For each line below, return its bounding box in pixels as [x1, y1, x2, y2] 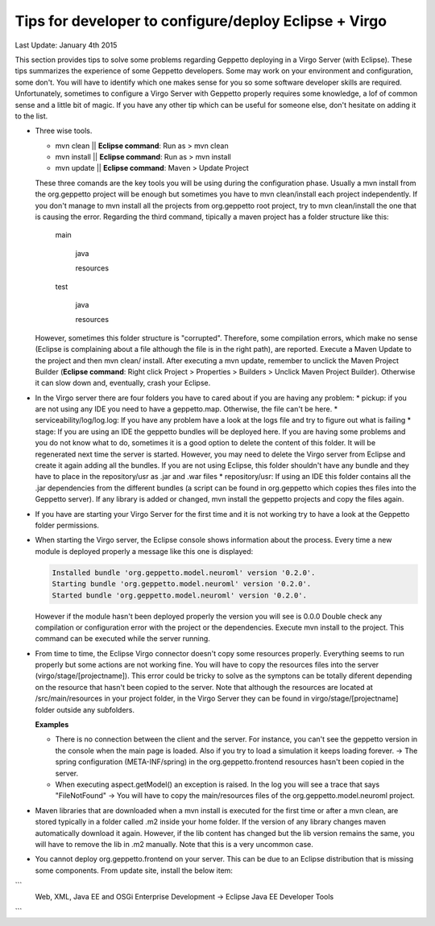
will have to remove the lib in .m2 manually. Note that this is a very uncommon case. [35, 839, 314, 849]
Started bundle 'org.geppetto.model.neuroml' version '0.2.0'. [52, 590, 308, 600]
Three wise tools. [35, 126, 93, 136]
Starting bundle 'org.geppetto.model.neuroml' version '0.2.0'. [52, 580, 312, 589]
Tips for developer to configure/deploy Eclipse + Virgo [14, 12, 387, 30]
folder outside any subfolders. [35, 705, 135, 714]
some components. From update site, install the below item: [35, 866, 234, 875]
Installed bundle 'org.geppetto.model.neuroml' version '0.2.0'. [52, 568, 316, 577]
